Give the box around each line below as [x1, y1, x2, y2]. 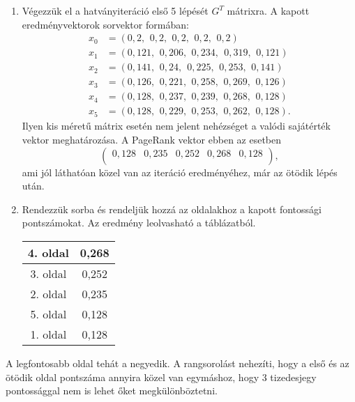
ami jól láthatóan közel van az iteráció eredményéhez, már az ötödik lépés [22, 164, 338, 179]
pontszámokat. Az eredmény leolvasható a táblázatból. [22, 215, 256, 230]
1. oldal [30, 325, 67, 342]
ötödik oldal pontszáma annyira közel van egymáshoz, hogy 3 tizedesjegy [6, 369, 317, 384]
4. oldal [27, 244, 69, 261]
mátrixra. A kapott [227, 3, 310, 17]
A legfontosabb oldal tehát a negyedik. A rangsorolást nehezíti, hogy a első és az [6, 355, 349, 370]
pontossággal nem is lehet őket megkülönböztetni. [6, 383, 218, 398]
